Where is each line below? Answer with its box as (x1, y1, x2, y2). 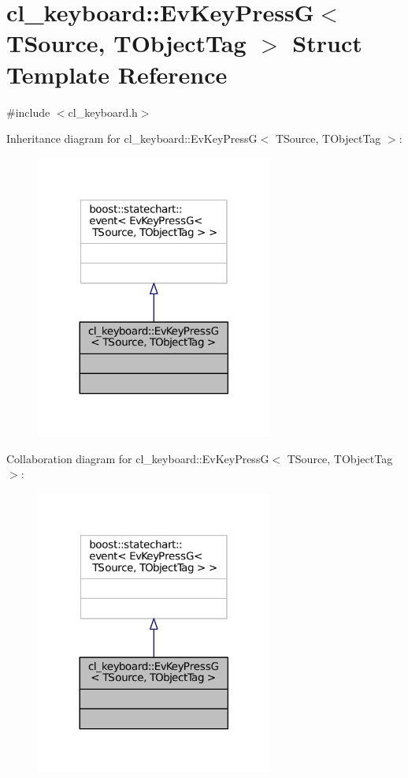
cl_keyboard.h (68, 103, 138, 120)
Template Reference (6, 58, 228, 90)
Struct (292, 27, 362, 59)
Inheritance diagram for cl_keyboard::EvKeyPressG (6, 130, 258, 147)
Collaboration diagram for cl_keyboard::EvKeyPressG (6, 450, 269, 466)
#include (6, 103, 50, 120)
